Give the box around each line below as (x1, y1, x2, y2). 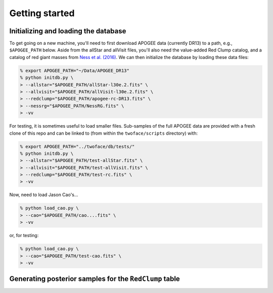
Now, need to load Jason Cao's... (9, 192, 78, 198)
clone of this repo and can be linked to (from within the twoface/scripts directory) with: (9, 130, 198, 136)
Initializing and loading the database (9, 27, 126, 35)
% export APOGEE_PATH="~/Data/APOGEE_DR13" (20, 68, 130, 73)
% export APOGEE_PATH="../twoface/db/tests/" (20, 144, 135, 149)
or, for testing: (9, 232, 39, 239)
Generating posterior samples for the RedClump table (9, 275, 180, 283)
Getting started (9, 8, 75, 19)
